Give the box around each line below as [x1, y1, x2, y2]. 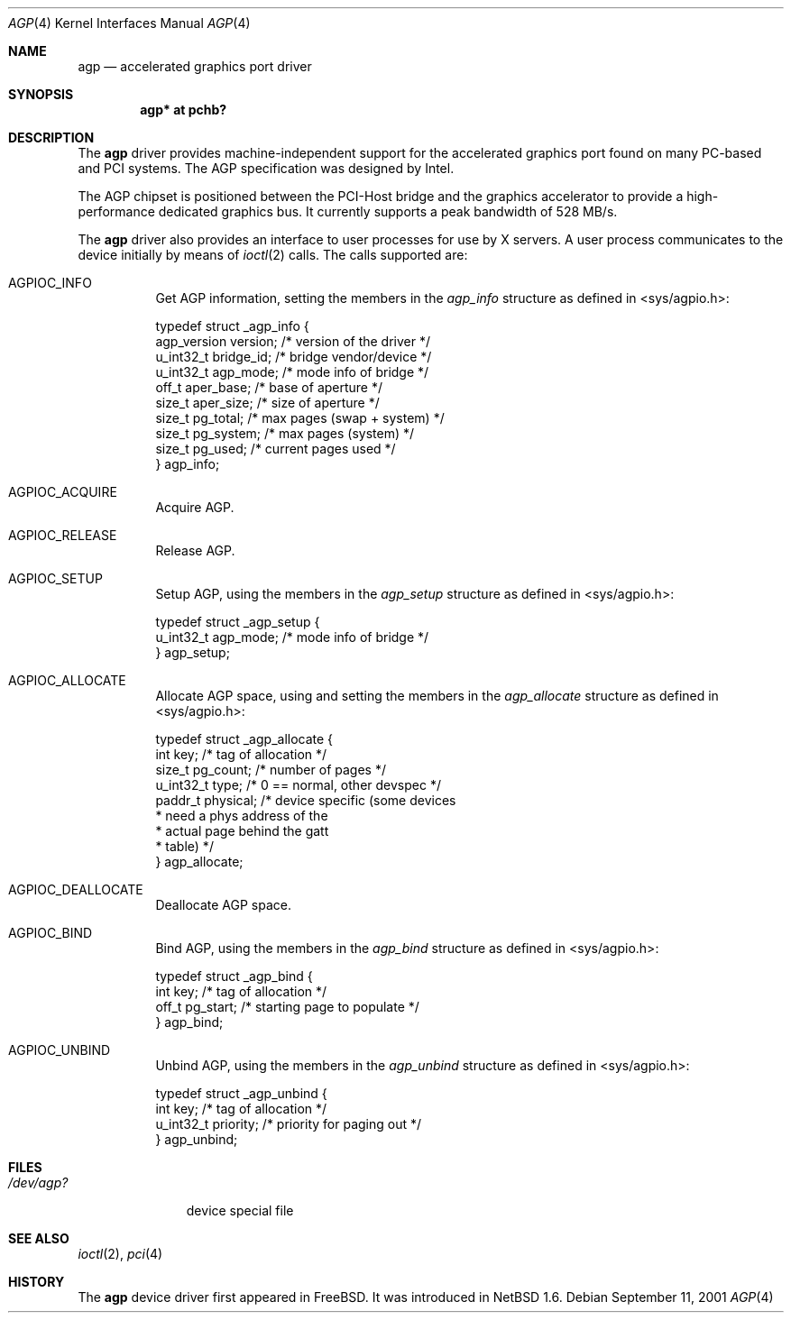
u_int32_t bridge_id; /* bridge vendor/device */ [155, 349, 432, 364]
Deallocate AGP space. [155, 897, 292, 912]
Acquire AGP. [155, 500, 235, 515]
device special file [186, 1203, 294, 1218]
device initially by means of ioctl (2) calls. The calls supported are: [78, 247, 468, 262]
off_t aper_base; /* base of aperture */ [155, 380, 383, 395]
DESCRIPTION [8, 130, 95, 145]
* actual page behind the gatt [155, 823, 329, 839]
